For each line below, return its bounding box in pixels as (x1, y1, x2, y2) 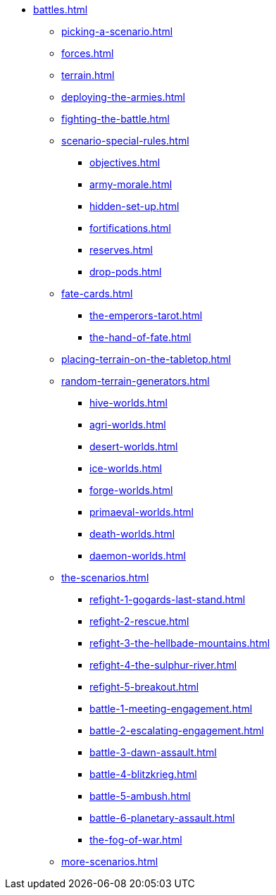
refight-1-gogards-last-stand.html (89, 593, 246, 605)
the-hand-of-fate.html (89, 331, 192, 343)
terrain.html (61, 69, 115, 81)
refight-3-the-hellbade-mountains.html (89, 637, 270, 649)
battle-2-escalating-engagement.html (89, 724, 264, 736)
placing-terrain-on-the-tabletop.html (61, 353, 231, 365)
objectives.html (89, 156, 161, 168)
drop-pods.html (89, 266, 162, 278)
